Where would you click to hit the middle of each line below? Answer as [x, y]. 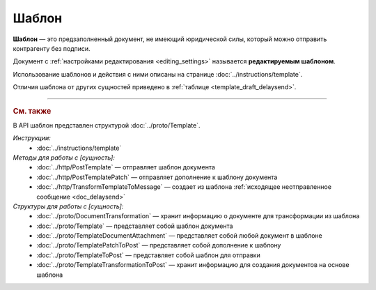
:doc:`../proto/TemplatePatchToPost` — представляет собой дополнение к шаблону [159, 245]
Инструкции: [32, 138]
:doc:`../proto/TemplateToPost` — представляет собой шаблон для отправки [148, 255]
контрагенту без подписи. [52, 48]
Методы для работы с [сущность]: [64, 158]
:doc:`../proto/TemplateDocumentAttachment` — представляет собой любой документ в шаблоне [180, 236]
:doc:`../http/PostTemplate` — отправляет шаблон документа [126, 167]
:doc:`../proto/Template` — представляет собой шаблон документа [135, 226]
